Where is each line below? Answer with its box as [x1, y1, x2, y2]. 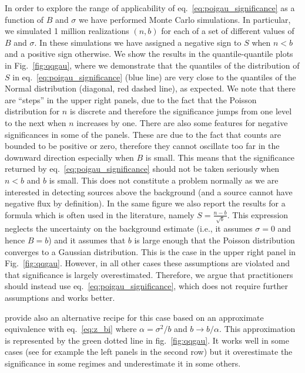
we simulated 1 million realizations [5, 25, 129, 37]
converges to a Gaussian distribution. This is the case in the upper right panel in [5, 245, 296, 257]
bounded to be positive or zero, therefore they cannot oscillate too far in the [5, 140, 280, 152]
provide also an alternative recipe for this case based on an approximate [5, 311, 264, 323]
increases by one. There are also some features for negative [76, 116, 288, 128]
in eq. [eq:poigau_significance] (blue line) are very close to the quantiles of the [12, 70, 296, 83]
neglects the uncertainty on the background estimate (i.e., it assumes [5, 222, 253, 235]
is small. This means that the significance [145, 151, 294, 163]
